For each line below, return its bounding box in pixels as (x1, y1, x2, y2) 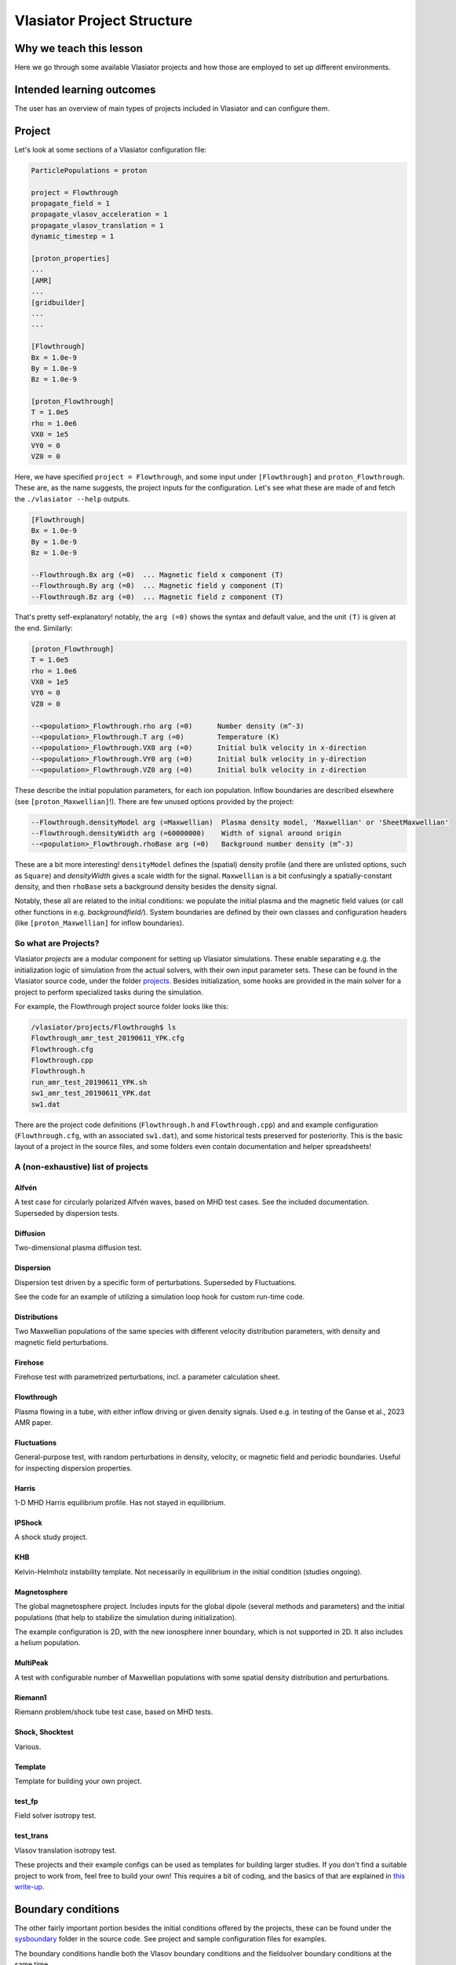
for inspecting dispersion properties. (14, 1463, 133, 1473)
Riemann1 (14, 1692, 47, 1702)
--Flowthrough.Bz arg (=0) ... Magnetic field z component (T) (31, 592, 284, 601)
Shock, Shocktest (14, 1728, 74, 1737)
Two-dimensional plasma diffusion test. (14, 1243, 142, 1253)
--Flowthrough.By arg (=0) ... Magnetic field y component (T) (31, 582, 284, 590)
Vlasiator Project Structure (14, 12, 193, 29)
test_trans (14, 1831, 49, 1841)
